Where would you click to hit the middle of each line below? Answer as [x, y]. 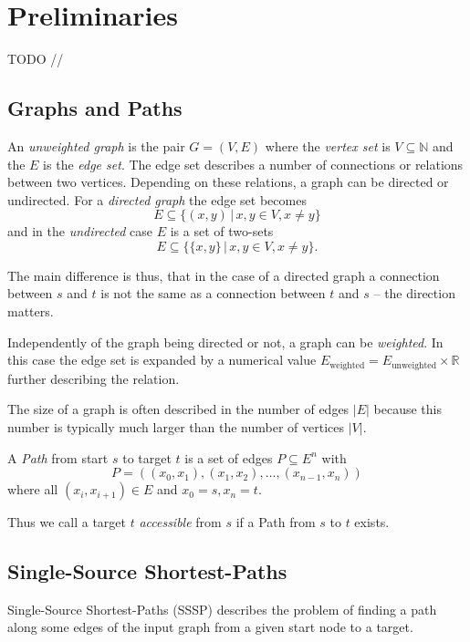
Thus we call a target [67, 522]
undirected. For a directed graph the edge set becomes [157, 199]
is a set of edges [229, 457]
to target [147, 457]
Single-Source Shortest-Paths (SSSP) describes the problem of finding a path [222, 609]
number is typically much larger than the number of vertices [176, 426]
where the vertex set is [328, 145]
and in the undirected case [80, 231]
